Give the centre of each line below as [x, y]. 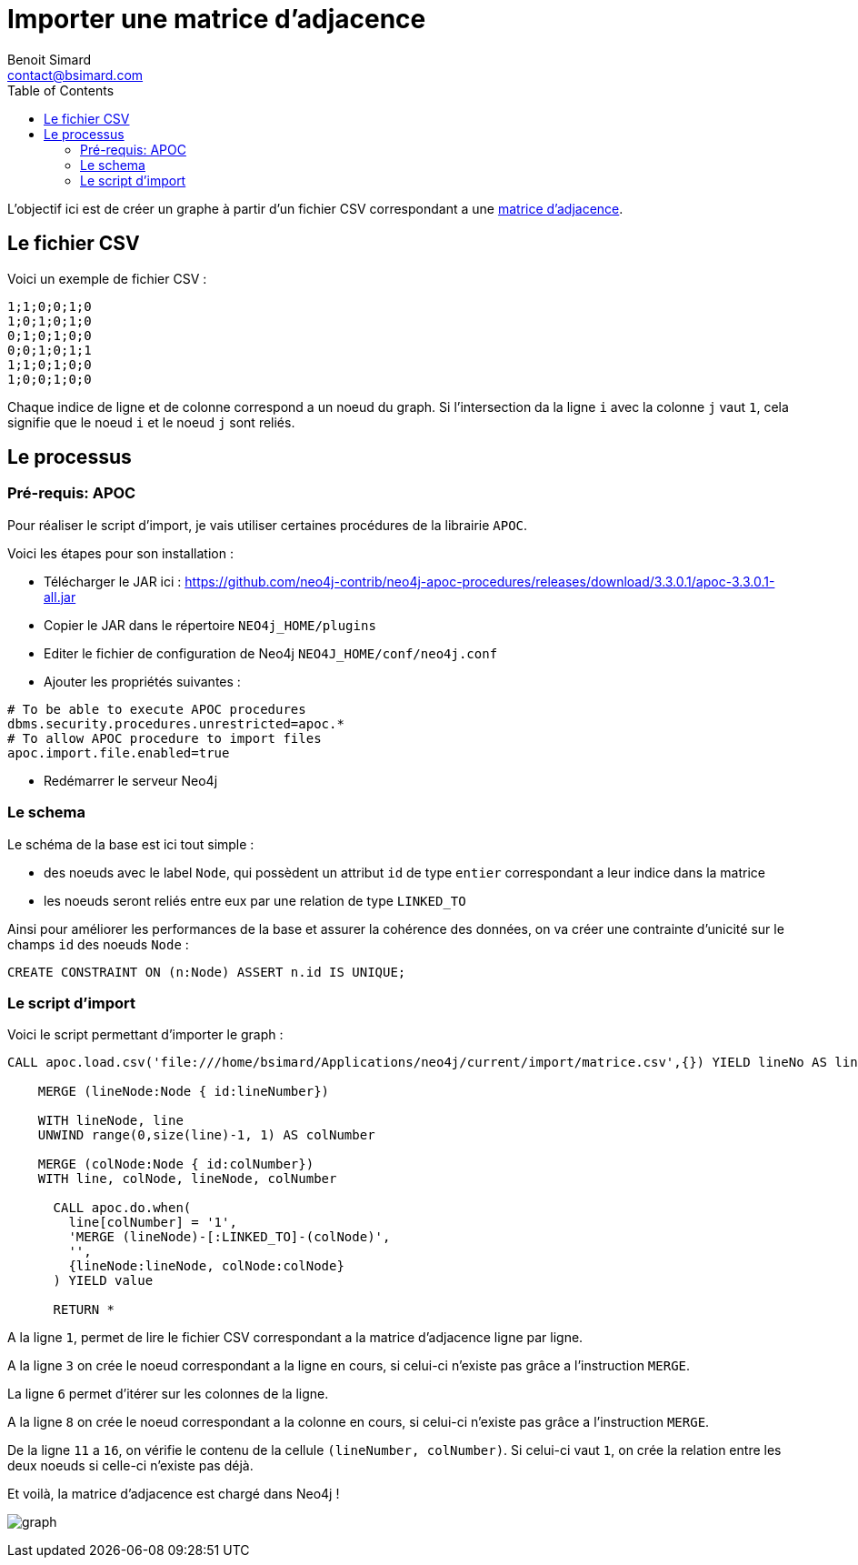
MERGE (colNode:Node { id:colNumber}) [176, 1164]
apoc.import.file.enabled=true [119, 752]
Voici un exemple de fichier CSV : [107, 278]
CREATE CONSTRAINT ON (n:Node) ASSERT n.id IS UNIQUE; [207, 972]
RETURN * [84, 1310]
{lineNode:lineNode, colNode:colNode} [206, 1266]
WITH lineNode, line [110, 1121]
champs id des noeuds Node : [98, 944]
